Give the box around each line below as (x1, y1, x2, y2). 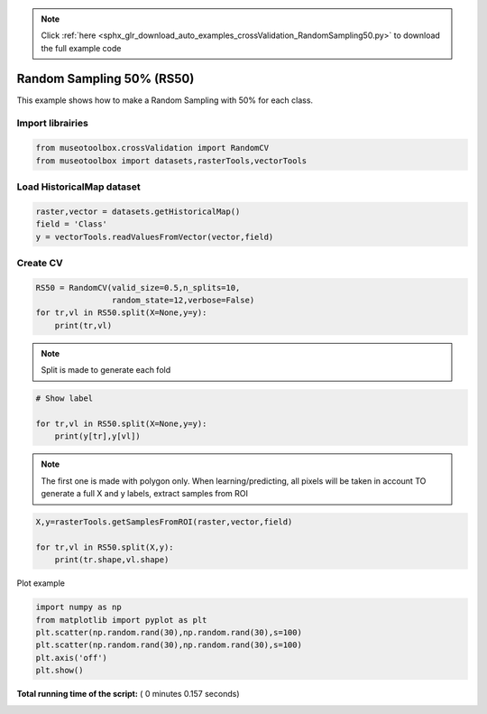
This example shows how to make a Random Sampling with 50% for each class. (16, 95, 314, 106)
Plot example (16, 578, 65, 589)
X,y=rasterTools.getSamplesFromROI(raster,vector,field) (35, 517, 293, 527)
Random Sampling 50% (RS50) (16, 70, 195, 86)
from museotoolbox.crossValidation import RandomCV (35, 143, 270, 153)
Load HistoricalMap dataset (16, 181, 141, 193)
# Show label (35, 394, 94, 403)
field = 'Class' (35, 219, 108, 229)
